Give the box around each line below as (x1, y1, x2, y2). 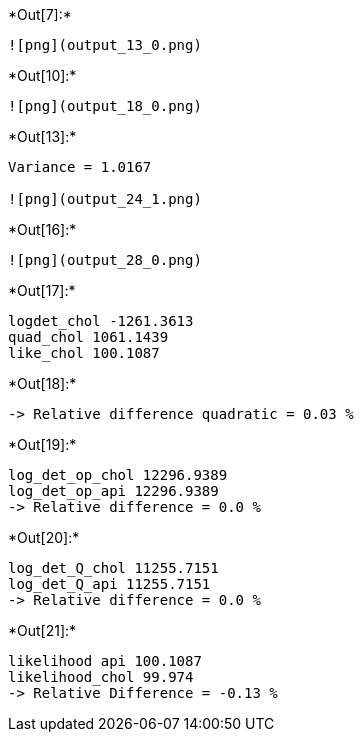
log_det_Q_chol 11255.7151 (8, 560, 219, 576)
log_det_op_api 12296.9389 (8, 483, 219, 499)
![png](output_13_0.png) (8, 37, 202, 53)
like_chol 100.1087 (8, 345, 160, 361)
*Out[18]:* (8, 375, 77, 392)
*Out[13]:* (8, 128, 77, 145)
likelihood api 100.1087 (8, 653, 202, 669)
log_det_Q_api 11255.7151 (8, 576, 211, 592)
